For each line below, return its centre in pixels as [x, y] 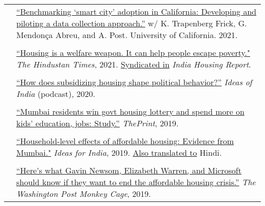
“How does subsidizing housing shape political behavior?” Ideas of [134, 82]
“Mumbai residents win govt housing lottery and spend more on [130, 111]
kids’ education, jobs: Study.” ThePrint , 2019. [98, 123]
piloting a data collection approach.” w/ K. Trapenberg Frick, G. [132, 23]
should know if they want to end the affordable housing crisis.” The [136, 182]
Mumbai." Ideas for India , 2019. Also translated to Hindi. [119, 152]
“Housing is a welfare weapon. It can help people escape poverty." [133, 53]
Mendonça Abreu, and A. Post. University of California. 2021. [127, 35]
